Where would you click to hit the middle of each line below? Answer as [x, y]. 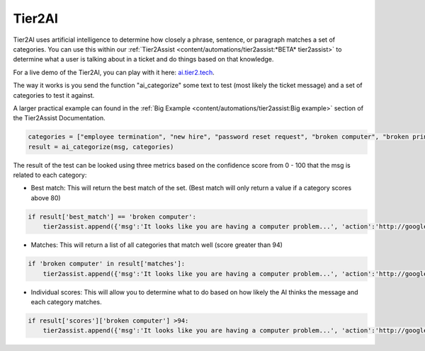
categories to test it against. [54, 95]
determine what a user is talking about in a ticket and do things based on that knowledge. [143, 59]
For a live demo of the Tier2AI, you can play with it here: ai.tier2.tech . [114, 72]
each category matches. [66, 301]
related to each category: [50, 175]
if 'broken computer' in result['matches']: [107, 264]
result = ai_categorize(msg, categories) [101, 146]
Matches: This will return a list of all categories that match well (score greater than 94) [157, 245]
